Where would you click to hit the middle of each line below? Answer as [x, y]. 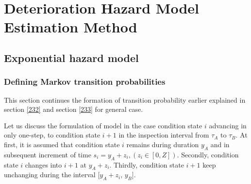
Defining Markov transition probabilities [85, 82]
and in [220, 144]
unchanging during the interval [50, 175]
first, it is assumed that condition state [62, 144]
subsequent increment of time [48, 154]
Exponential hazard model [71, 57]
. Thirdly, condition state [147, 164]
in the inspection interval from [164, 135]
